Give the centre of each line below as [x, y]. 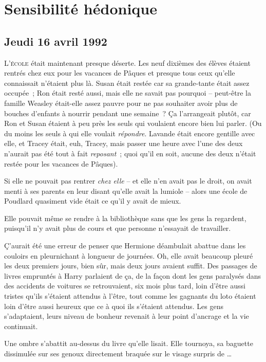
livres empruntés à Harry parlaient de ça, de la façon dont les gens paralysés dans [133, 275]
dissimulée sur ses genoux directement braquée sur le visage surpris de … [118, 354]
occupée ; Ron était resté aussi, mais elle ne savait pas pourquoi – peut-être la [128, 93]
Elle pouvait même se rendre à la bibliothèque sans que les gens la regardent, [125, 218]
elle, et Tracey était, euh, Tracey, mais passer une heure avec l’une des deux [123, 143]
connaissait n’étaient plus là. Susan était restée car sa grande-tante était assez [127, 83]
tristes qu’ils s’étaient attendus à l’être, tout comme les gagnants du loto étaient [130, 296]
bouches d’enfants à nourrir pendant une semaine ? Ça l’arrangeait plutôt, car [128, 113]
